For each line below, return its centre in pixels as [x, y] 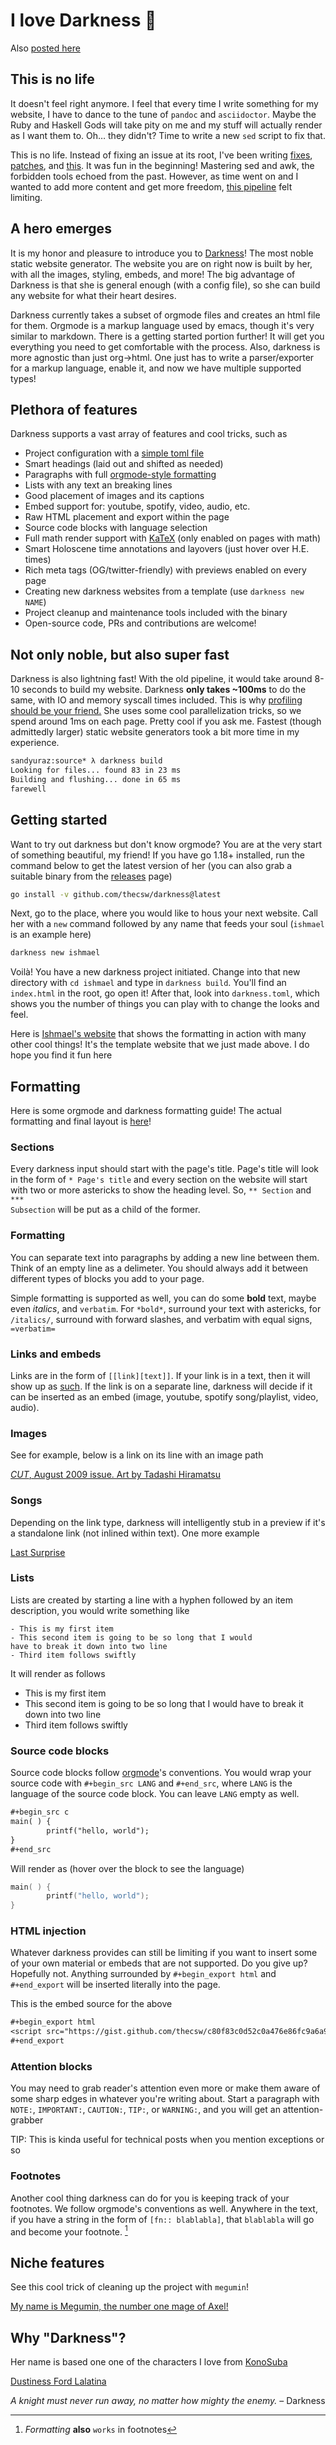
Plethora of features [74, 409]
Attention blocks [51, 2066]
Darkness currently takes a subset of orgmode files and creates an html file [165, 315]
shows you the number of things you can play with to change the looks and [165, 1004]
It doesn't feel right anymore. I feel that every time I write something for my [164, 103]
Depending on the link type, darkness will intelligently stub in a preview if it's [168, 1522]
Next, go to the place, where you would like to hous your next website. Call [164, 913]
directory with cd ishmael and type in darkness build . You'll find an [148, 983]
